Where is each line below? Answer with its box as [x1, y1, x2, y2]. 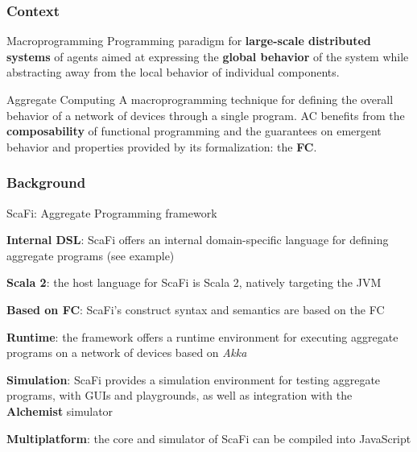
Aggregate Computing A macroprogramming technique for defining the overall [6, 91, 394, 107]
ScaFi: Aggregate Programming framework [6, 204, 217, 221]
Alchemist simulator [6, 402, 114, 419]
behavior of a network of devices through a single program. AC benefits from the [6, 106, 405, 123]
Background [6, 172, 86, 193]
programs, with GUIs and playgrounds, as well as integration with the [6, 387, 353, 404]
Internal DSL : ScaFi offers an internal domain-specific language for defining [6, 231, 389, 248]
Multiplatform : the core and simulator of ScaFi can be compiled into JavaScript [6, 429, 411, 446]
